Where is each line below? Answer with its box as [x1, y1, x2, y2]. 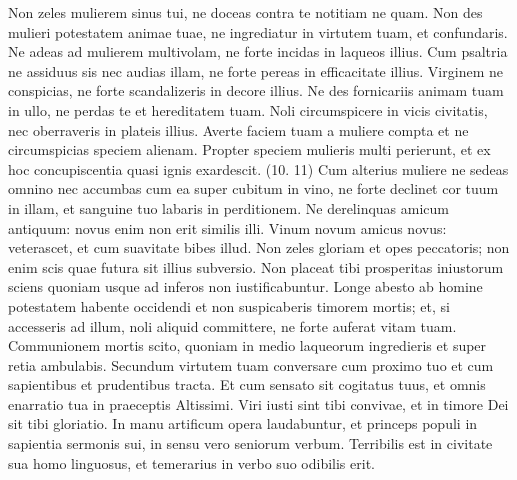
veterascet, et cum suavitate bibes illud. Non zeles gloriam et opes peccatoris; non [8, 237, 510, 258]
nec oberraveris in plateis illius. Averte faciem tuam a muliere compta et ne [8, 119, 469, 140]
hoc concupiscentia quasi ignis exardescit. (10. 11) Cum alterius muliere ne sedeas [8, 158, 509, 179]
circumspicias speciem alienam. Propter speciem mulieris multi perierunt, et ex [8, 139, 491, 160]
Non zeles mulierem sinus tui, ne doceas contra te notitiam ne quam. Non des [8, 2, 483, 22]
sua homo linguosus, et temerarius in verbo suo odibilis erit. [8, 452, 375, 473]
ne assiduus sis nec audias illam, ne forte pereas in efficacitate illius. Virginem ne [8, 60, 503, 81]
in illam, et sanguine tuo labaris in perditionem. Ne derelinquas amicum [8, 197, 449, 218]
